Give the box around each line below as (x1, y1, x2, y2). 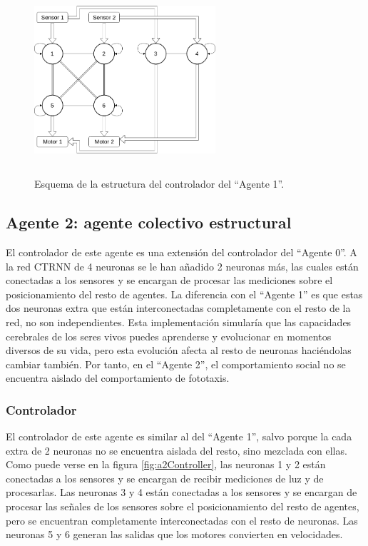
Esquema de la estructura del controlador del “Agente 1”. (34, 176, 285, 191)
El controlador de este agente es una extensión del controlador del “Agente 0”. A (6, 244, 357, 259)
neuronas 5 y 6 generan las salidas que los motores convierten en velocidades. (6, 527, 343, 542)
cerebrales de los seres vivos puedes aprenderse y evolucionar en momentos (6, 328, 332, 343)
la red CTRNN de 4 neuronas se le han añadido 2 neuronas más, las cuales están (6, 258, 359, 273)
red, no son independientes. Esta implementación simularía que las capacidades (6, 314, 352, 329)
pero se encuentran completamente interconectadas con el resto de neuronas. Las (6, 512, 358, 527)
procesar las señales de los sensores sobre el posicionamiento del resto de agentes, (6, 499, 359, 514)
